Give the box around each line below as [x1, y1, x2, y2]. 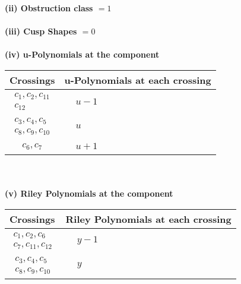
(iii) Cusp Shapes [5, 25, 77, 37]
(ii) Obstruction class [5, 2, 93, 14]
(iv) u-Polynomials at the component [5, 48, 160, 61]
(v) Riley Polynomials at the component [5, 187, 173, 200]
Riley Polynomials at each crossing [65, 212, 232, 226]
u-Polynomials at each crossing [64, 72, 211, 87]
